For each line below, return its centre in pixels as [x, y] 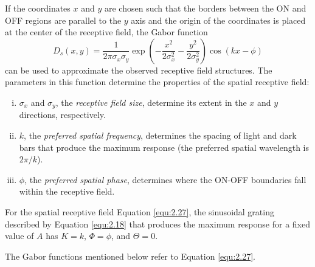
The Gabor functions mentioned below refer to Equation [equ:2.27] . [130, 256]
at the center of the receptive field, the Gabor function [106, 32]
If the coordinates [38, 8]
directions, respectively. [62, 115]
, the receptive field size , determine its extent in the [151, 102]
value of [19, 236]
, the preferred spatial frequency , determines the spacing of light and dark [160, 135]
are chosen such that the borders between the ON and [205, 8]
